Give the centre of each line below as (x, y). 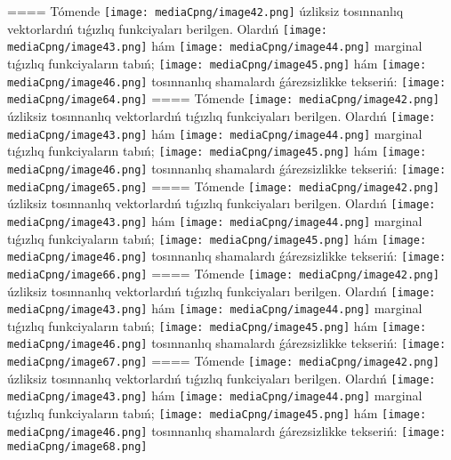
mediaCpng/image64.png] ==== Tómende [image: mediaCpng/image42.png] (223, 98)
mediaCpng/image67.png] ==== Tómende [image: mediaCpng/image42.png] (223, 361)
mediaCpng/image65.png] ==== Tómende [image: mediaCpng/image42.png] (223, 186)
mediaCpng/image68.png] (77, 447)
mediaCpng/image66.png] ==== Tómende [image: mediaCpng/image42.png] (223, 273)
